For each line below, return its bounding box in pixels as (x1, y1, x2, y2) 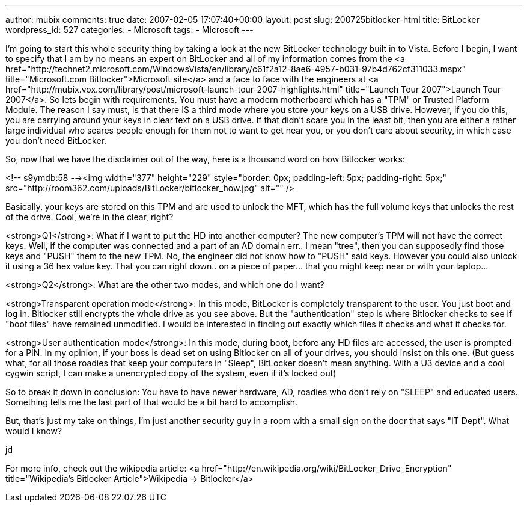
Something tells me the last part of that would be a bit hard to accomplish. (5, 397, 298, 407)
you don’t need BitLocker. (5, 135, 107, 146)
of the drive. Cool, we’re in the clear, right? (5, 212, 174, 222)
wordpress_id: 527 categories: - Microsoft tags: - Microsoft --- (5, 25, 254, 35)
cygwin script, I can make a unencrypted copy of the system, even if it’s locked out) (5, 368, 337, 378)
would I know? (5, 426, 62, 436)
